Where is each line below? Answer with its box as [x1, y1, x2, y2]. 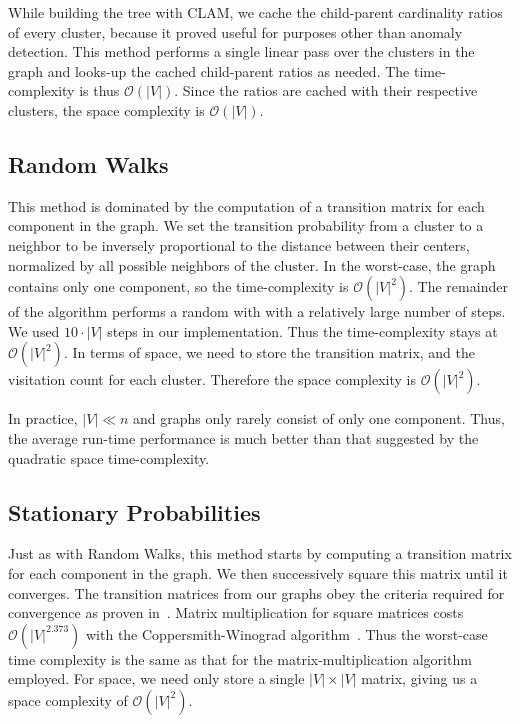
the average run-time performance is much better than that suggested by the [8, 427, 479, 448]
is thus [79, 80, 120, 101]
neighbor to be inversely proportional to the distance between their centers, [8, 234, 470, 255]
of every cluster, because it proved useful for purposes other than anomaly [8, 21, 463, 42]
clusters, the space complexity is [8, 99, 205, 120]
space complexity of [8, 689, 128, 710]
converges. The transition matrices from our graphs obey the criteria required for [8, 582, 505, 603]
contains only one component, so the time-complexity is [8, 276, 349, 297]
